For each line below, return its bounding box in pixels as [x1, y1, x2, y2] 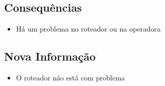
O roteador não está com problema [16, 72, 125, 82]
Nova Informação [4, 48, 96, 64]
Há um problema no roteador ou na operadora [16, 23, 161, 34]
